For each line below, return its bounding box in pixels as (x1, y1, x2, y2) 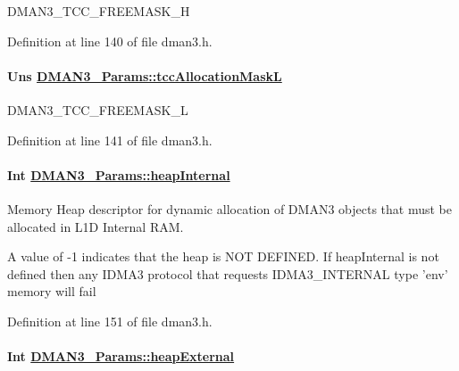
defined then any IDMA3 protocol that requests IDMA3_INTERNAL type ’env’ (7, 264, 448, 283)
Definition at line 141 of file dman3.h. (7, 130, 213, 149)
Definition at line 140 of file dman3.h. (7, 31, 213, 50)
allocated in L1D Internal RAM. (7, 217, 184, 235)
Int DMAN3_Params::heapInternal (7, 165, 230, 184)
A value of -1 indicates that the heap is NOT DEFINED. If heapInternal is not (7, 247, 439, 266)
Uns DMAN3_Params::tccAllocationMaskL (7, 66, 282, 85)
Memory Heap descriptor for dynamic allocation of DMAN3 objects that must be (7, 199, 452, 218)
